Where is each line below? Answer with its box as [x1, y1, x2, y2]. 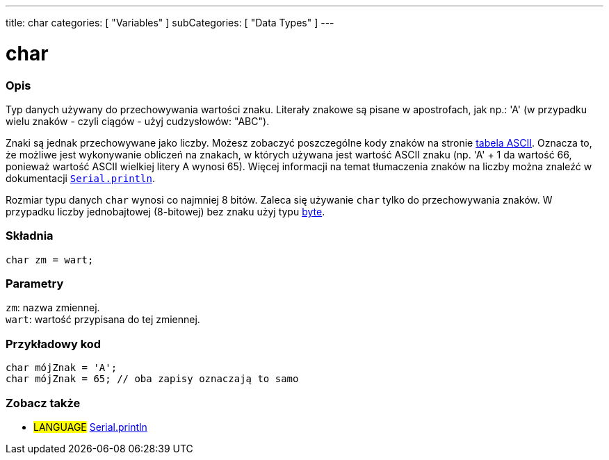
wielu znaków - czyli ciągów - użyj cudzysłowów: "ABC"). [6, 115, 270, 127]
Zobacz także [6, 395, 81, 410]
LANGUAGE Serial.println [33, 420, 147, 433]
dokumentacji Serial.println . [6, 172, 155, 184]
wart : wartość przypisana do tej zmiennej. [6, 313, 200, 326]
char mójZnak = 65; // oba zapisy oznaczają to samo [6, 373, 299, 385]
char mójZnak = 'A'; [6, 362, 117, 374]
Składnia [6, 229, 54, 243]
